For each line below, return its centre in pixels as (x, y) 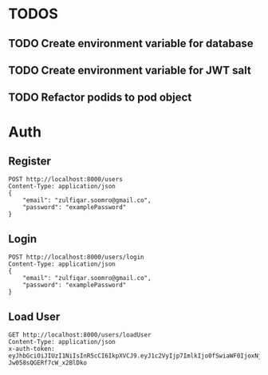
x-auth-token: (32, 349)
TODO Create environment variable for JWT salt (130, 70)
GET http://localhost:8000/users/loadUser (80, 335)
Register (30, 161)
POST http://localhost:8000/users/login (77, 257)
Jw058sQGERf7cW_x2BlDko (48, 363)
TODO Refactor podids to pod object (100, 98)
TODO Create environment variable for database (131, 43)
